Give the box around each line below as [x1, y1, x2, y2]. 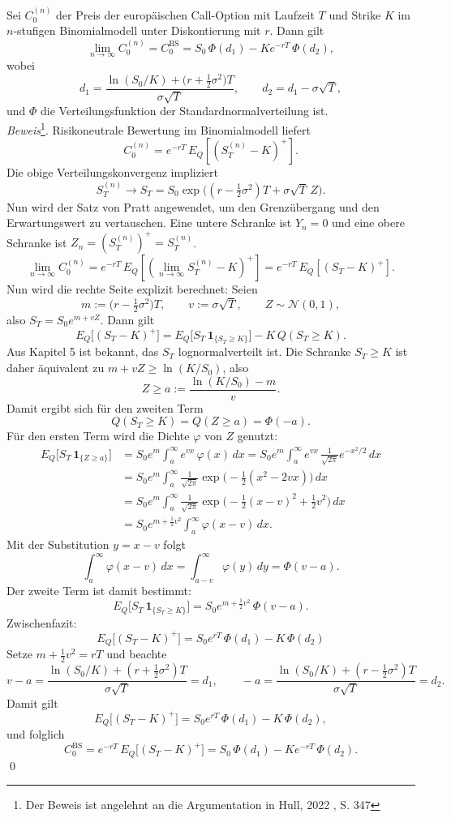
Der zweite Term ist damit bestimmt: [6, 581, 191, 598]
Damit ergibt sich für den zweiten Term [6, 399, 204, 416]
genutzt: [237, 427, 278, 444]
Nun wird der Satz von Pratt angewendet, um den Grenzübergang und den [6, 198, 380, 215]
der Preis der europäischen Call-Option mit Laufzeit [56, 6, 315, 23]
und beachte [106, 645, 167, 662]
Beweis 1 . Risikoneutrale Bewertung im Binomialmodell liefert [6, 118, 311, 138]
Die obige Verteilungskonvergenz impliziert [6, 164, 218, 181]
